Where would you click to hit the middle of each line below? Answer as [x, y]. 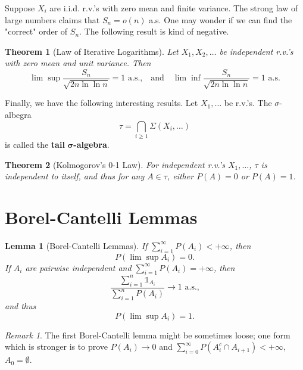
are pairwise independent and [78, 267]
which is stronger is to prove [56, 346]
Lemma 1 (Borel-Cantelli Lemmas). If [76, 245]
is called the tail [35, 144]
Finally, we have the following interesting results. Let [101, 103]
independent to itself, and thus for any [75, 176]
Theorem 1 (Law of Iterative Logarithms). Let [92, 51]
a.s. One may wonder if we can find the [221, 19]
